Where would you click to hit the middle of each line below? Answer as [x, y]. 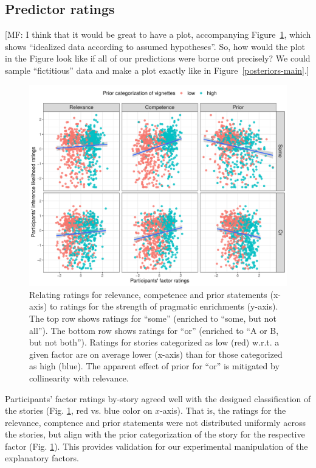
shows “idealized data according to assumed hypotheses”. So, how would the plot [155, 46]
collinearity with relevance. [79, 378]
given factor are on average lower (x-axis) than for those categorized [156, 354]
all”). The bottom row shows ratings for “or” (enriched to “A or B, [154, 330]
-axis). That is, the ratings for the [223, 410]
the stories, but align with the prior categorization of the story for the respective [155, 434]
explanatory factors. [42, 458]
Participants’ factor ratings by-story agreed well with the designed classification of [158, 398]
